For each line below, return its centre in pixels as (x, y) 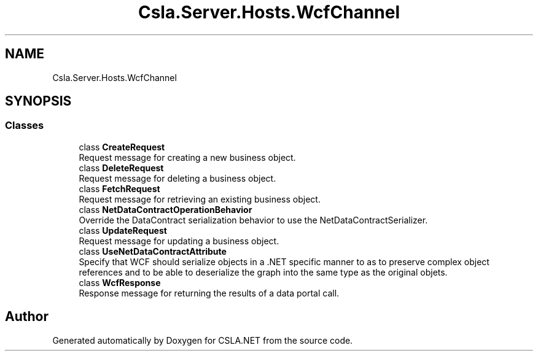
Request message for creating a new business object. (187, 157)
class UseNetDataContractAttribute (153, 251)
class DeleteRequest (121, 168)
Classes (25, 126)
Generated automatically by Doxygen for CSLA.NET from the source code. (203, 340)
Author (27, 317)
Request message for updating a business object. (179, 241)
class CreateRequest (122, 147)
